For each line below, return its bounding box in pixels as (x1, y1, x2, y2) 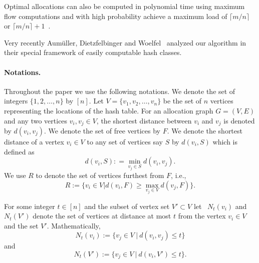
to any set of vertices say (87, 136, 163, 146)
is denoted (223, 115, 255, 125)
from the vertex (178, 210, 226, 221)
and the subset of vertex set (84, 200, 170, 211)
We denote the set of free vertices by (48, 125, 161, 135)
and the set (4, 220, 39, 230)
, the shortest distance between (96, 115, 192, 125)
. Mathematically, (47, 220, 101, 230)
